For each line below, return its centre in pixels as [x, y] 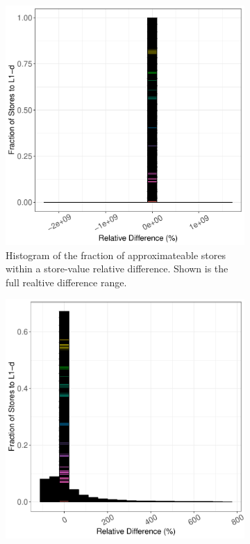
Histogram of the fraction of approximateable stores [116, 255]
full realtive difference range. [66, 282]
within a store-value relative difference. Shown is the [117, 269]
